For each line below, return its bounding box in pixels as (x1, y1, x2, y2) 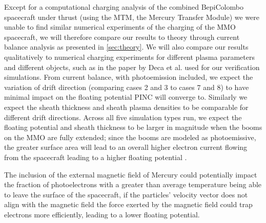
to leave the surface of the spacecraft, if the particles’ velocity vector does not (4, 189, 248, 199)
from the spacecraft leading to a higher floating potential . (4, 151, 187, 162)
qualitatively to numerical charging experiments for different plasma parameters (4, 51, 255, 62)
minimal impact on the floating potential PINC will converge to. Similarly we (4, 92, 248, 102)
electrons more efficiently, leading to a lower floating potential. (4, 209, 200, 219)
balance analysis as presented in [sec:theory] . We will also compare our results (4, 41, 249, 52)
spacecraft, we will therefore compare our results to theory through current (4, 31, 240, 42)
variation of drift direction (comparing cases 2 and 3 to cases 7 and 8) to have (4, 81, 249, 92)
